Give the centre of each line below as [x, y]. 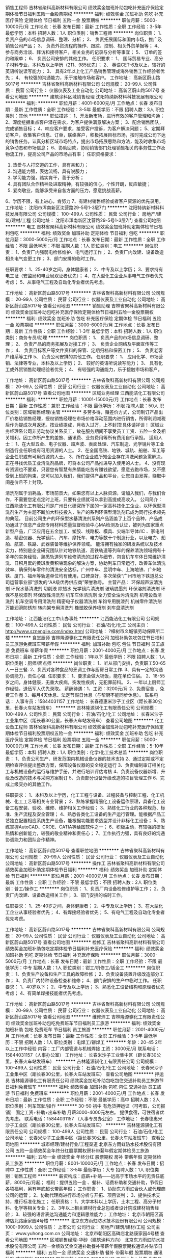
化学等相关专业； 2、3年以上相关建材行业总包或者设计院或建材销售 [84, 1208]
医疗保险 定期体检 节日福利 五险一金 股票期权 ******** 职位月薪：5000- [81, 20]
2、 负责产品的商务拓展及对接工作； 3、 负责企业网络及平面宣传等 [84, 344]
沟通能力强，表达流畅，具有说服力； [51, 171]
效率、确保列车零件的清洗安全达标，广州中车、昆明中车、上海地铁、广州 [81, 569]
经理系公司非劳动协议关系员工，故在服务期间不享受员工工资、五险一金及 [85, 431]
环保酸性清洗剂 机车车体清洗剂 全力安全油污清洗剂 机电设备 [95, 595]
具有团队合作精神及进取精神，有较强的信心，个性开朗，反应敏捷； [82, 184]
